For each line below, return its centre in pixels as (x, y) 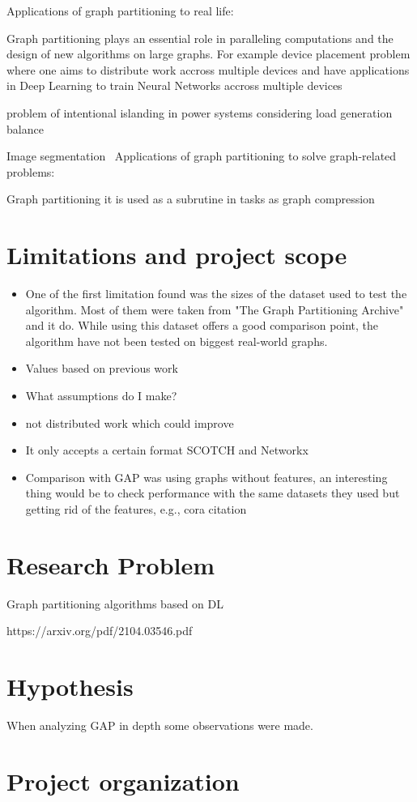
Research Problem (111, 564)
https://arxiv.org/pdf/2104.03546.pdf (100, 631)
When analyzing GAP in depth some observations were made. (160, 725)
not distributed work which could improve (130, 422)
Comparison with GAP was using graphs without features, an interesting (206, 477)
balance (25, 128)
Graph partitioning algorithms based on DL (115, 603)
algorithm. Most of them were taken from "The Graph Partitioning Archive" (215, 309)
